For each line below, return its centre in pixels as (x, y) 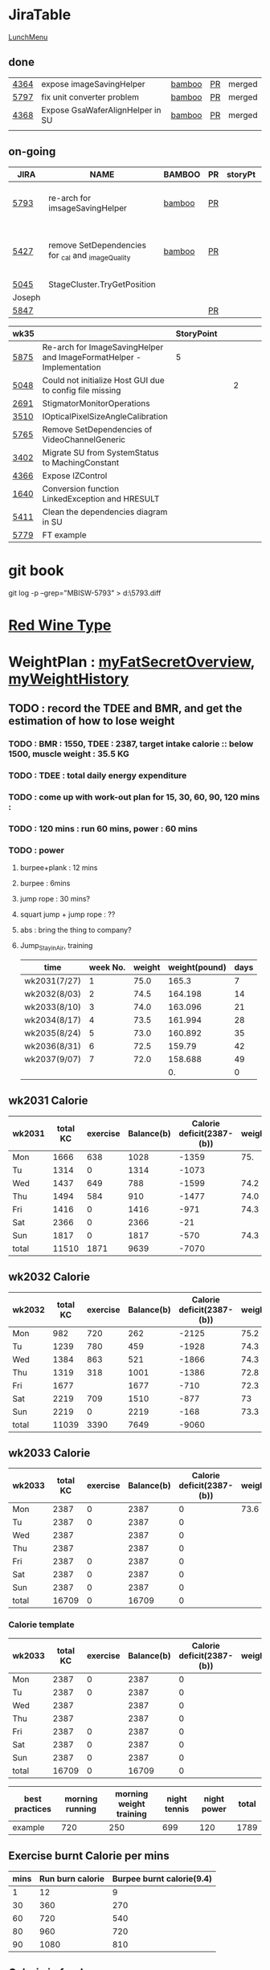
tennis (177, 1809)
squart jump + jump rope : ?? (67, 914)
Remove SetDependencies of (97, 429)
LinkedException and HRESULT (101, 498)
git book (36, 570)
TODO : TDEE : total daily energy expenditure (98, 775)
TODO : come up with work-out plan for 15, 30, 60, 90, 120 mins (134, 797)
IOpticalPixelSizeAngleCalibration (105, 416)
